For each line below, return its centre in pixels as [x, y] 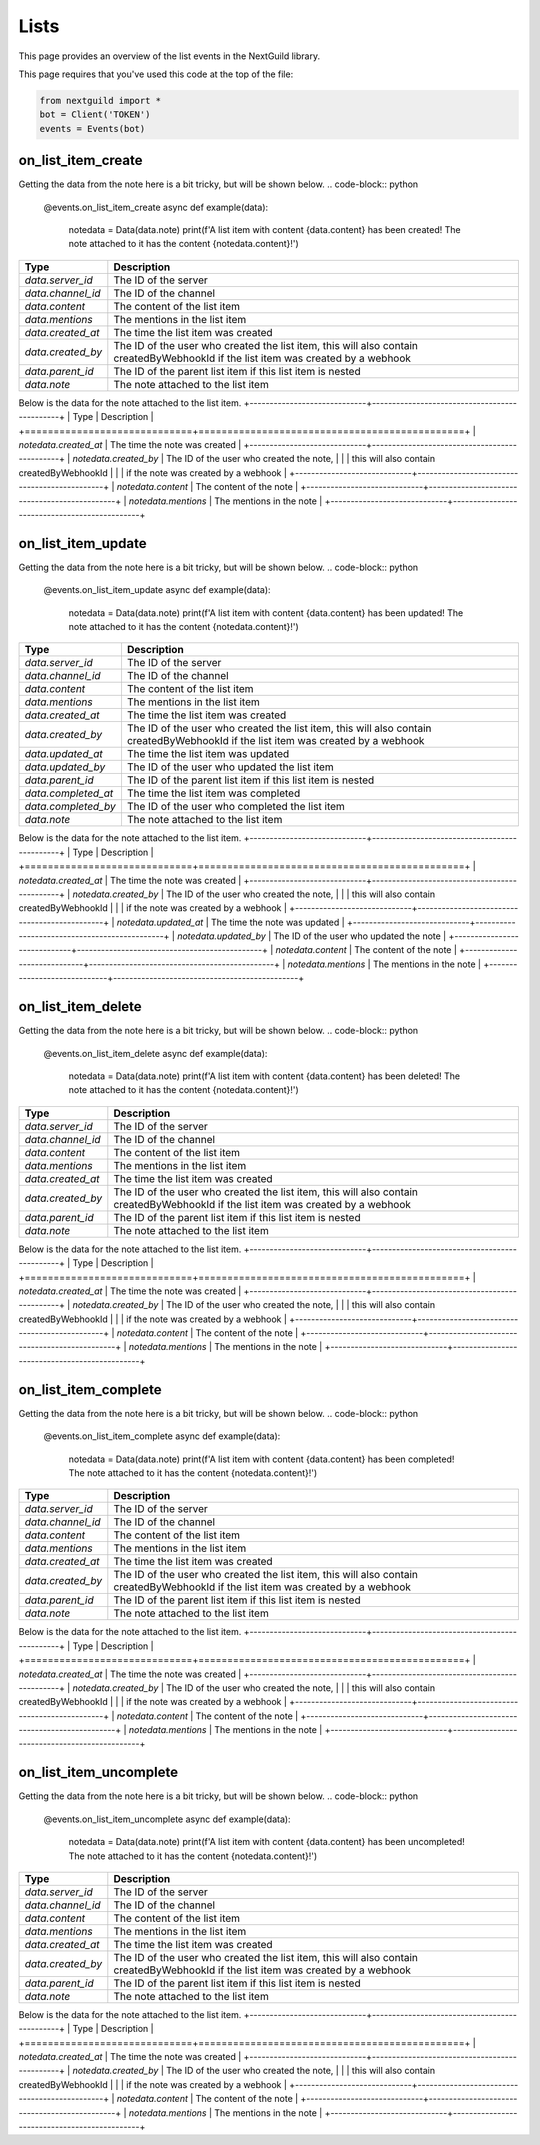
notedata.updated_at [160, 922]
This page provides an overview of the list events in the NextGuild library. [169, 56]
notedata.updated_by [221, 936]
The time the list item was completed [213, 793]
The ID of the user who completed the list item [235, 807]
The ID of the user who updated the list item [230, 767]
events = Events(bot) [92, 128]
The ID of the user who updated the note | [360, 936]
